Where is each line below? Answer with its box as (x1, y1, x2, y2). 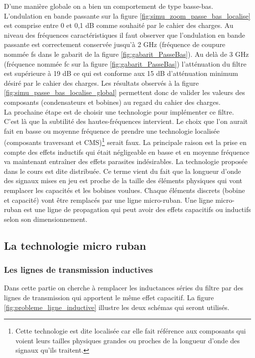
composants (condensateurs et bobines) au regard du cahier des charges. (4, 96, 221, 107)
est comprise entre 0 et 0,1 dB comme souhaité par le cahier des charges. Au (4, 20, 233, 30)
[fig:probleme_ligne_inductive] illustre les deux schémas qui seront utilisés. (4, 302, 229, 312)
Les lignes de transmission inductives (4, 263, 153, 276)
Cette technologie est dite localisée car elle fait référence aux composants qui (15, 326, 246, 336)
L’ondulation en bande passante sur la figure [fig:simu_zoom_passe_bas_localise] (4, 10, 251, 21)
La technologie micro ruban (4, 238, 146, 253)
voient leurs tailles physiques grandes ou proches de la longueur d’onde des (15, 335, 240, 345)
